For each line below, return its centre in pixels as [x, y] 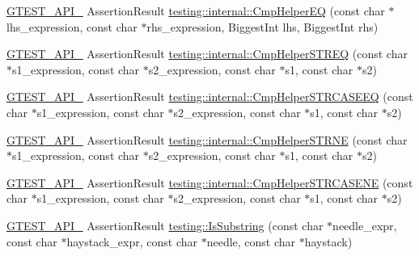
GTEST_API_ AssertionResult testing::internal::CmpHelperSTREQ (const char [207, 54]
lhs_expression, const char [72, 26]
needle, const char [251, 241]
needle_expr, [365, 225]
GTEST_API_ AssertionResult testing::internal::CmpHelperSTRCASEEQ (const [210, 97]
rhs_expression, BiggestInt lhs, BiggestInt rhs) [262, 26]
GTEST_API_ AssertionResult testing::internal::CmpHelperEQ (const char [196, 10]
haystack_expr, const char [132, 241]
